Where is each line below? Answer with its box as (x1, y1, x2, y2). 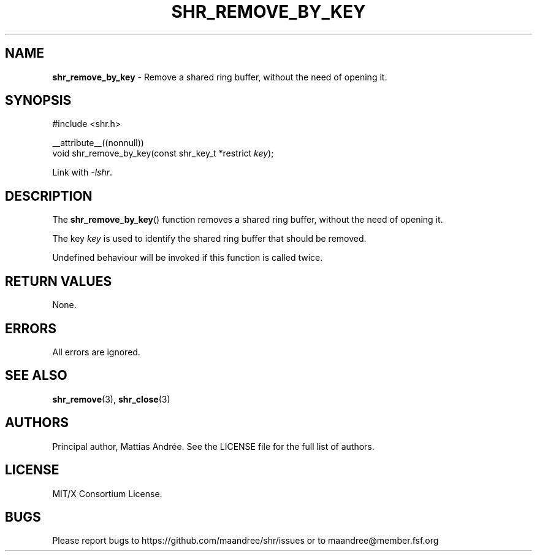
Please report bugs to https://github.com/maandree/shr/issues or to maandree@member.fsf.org (52, 535, 439, 546)
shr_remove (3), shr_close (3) (52, 393, 170, 404)
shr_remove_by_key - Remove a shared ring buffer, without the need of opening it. (52, 71, 387, 82)
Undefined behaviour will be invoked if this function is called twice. (52, 252, 323, 263)
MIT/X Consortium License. (52, 488, 162, 499)
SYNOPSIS (5, 93, 72, 109)
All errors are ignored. (52, 346, 140, 357)
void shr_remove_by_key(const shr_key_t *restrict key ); (52, 148, 274, 159)
